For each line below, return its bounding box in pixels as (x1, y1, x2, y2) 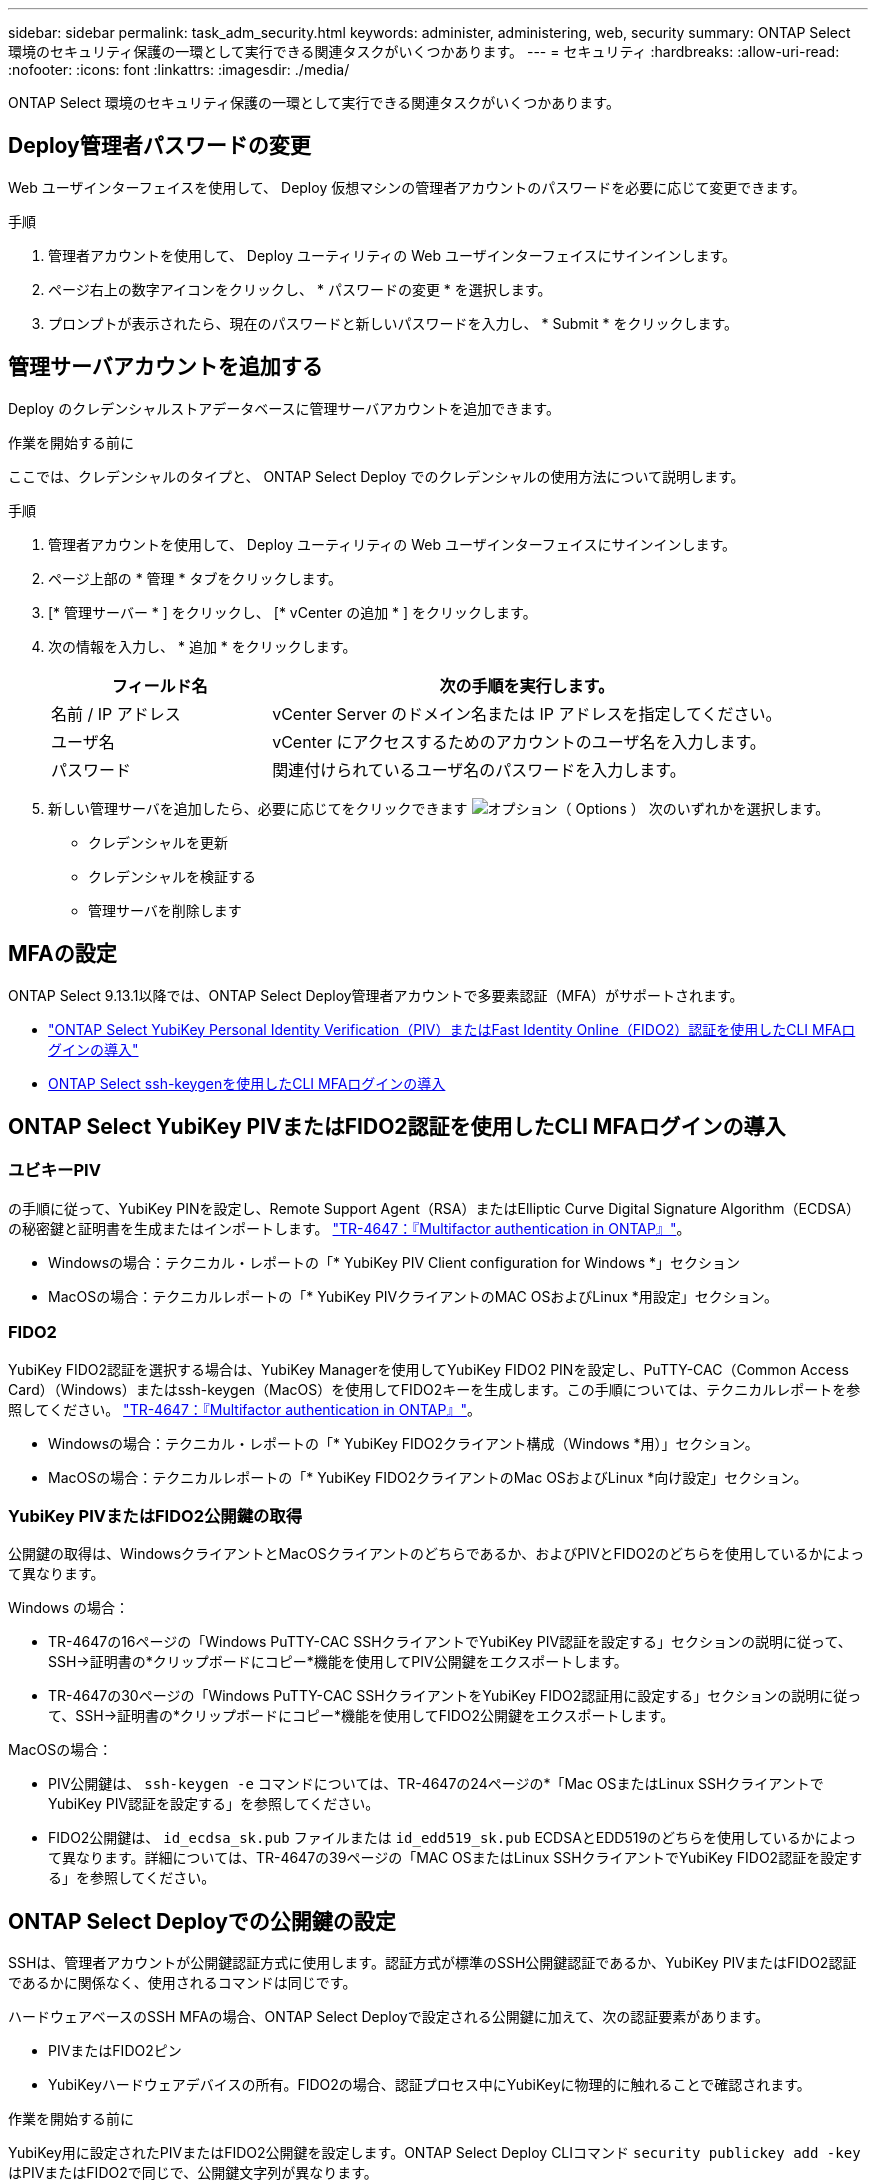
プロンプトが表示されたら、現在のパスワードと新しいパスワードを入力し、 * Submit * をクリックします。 (48, 314, 739, 332)
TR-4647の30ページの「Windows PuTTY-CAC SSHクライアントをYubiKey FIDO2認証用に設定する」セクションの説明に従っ (48, 1687, 862, 1705)
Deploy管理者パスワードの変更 (8, 133, 311, 159)
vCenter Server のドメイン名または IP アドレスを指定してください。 (272, 703, 782, 724)
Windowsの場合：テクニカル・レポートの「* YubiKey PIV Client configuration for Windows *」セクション (48, 1253, 741, 1271)
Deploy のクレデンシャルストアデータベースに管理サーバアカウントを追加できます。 (8, 399, 560, 417)
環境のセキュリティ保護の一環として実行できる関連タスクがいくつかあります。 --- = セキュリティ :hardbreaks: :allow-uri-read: (8, 43, 840, 60)
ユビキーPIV (8, 1160, 101, 1181)
